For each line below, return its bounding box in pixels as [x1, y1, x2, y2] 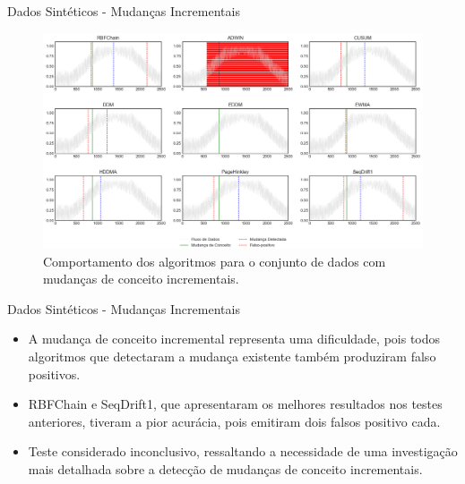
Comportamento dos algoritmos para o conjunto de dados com [43, 251, 386, 270]
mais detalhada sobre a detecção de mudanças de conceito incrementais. [28, 459, 423, 478]
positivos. [28, 364, 81, 383]
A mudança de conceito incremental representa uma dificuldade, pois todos [28, 329, 441, 348]
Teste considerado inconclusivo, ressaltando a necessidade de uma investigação [28, 442, 458, 461]
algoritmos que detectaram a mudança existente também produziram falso [28, 346, 436, 365]
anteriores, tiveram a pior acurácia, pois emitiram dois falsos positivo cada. [28, 412, 441, 430]
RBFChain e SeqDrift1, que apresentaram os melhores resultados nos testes [28, 395, 443, 413]
